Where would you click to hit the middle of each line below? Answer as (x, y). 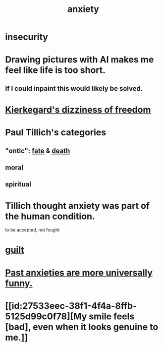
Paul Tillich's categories (56, 133)
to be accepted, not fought (32, 230)
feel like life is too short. (55, 70)
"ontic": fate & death (38, 150)
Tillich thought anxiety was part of (78, 205)
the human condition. (50, 216)
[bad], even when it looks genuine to (82, 327)
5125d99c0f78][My (46, 316)
